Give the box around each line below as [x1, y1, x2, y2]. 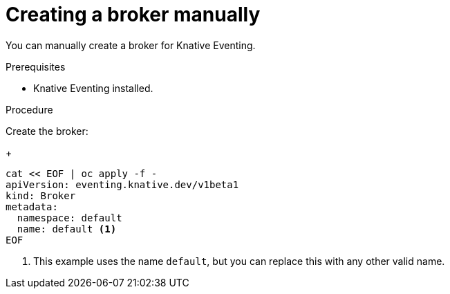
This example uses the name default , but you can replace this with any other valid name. [33, 255, 445, 267]
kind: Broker [6, 190, 76, 201]
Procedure [6, 103, 53, 116]
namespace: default [17, 212, 122, 223]
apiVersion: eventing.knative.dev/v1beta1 [6, 178, 239, 190]
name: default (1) [17, 223, 117, 235]
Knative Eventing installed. [33, 82, 153, 94]
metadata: [6, 201, 58, 212]
